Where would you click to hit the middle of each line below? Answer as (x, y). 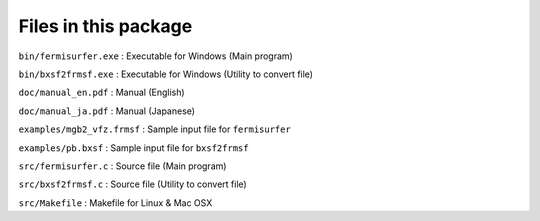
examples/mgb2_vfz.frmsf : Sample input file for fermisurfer (155, 129)
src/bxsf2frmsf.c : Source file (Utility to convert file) (132, 184)
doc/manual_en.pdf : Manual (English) (101, 92)
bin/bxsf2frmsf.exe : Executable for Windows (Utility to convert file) (166, 74)
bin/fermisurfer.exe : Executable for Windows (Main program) (156, 56)
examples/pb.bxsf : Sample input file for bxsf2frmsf (133, 147)
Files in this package (105, 26)
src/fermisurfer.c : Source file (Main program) (122, 166)
